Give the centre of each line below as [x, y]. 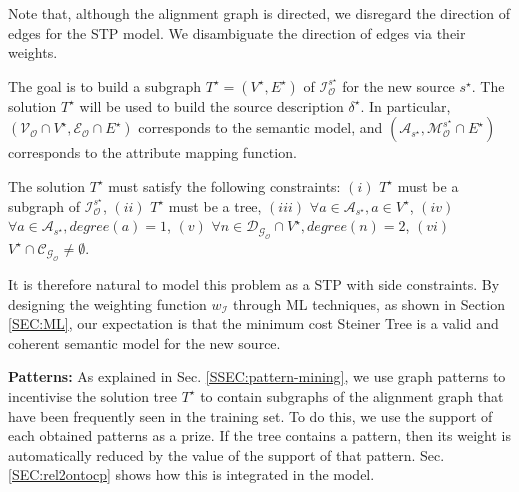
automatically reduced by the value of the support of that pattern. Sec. [226, 454]
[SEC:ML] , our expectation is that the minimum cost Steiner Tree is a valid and [253, 323]
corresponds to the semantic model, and [260, 127]
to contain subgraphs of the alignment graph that [352, 395]
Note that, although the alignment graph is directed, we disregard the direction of [259, 13]
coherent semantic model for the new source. [144, 342]
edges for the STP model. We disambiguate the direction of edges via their [237, 32]
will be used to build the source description [211, 105]
